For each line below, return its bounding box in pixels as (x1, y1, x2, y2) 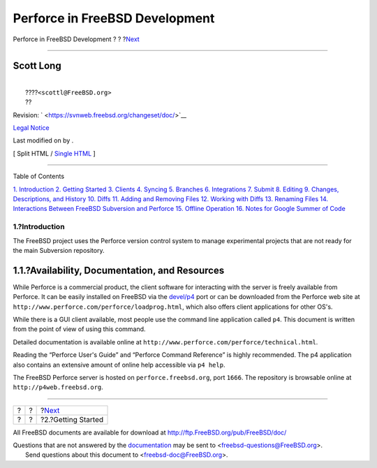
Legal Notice (13, 124, 50, 132)
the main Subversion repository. (13, 246, 105, 254)
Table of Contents (13, 172, 65, 181)
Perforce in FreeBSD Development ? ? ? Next (13, 35, 140, 43)
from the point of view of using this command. (13, 325, 146, 333)
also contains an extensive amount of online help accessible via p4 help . (13, 360, 226, 369)
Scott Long (13, 60, 62, 72)
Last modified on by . (13, 136, 74, 145)
